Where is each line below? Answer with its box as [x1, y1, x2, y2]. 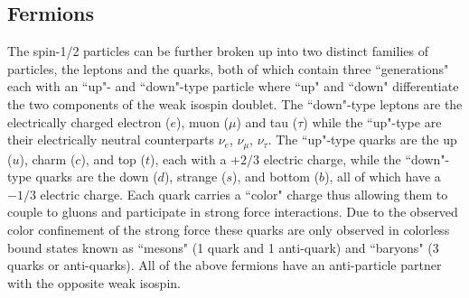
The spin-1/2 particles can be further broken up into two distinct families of [7, 42, 428, 61]
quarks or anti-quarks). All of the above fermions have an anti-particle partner [7, 256, 442, 275]
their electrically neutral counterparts [7, 130, 214, 149]
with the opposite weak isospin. [7, 273, 181, 292]
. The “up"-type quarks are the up [267, 130, 457, 149]
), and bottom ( [232, 167, 320, 186]
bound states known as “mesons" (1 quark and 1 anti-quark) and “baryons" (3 [7, 237, 439, 256]
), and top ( [80, 149, 145, 168]
